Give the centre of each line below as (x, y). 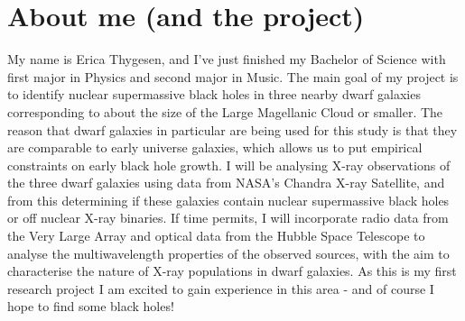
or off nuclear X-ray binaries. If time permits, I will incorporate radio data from (228, 218)
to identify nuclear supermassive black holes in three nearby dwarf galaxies (214, 94)
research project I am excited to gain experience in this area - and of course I (221, 288)
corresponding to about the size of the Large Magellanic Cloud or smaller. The (225, 111)
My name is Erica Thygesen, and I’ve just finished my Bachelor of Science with (227, 59)
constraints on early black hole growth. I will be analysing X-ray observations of (229, 165)
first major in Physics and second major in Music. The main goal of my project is (233, 76)
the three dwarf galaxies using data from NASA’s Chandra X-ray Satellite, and (226, 183)
